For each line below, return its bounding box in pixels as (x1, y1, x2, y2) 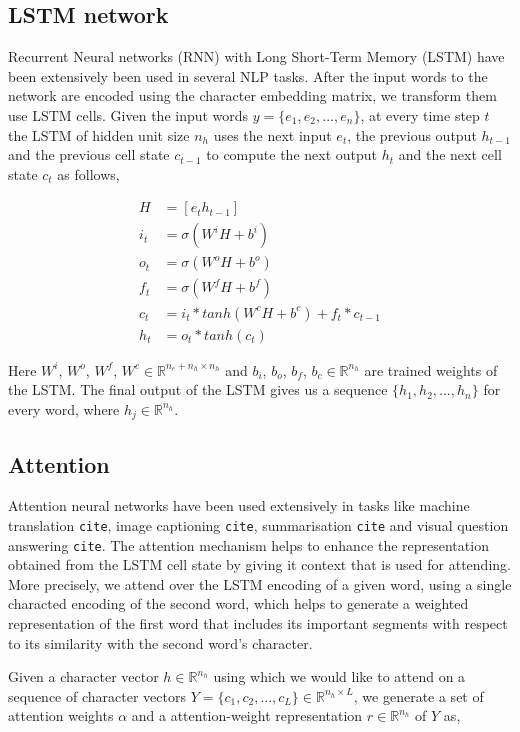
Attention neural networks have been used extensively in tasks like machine (8, 495, 470, 516)
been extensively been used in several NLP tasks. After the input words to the (8, 65, 488, 86)
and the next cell (398, 144, 502, 165)
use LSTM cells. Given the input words (8, 104, 249, 125)
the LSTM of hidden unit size (8, 124, 190, 145)
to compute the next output (206, 144, 378, 165)
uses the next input (213, 124, 332, 145)
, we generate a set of (353, 685, 484, 706)
